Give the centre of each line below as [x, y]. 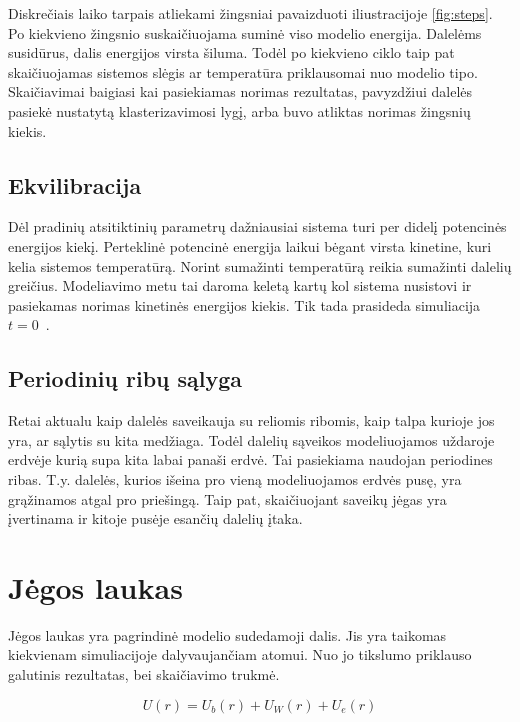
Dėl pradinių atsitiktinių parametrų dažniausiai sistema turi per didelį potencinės [257, 226]
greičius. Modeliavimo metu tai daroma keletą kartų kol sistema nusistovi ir [240, 285]
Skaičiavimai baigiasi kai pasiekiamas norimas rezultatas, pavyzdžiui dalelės [240, 91]
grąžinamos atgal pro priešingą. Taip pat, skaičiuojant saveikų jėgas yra [227, 498]
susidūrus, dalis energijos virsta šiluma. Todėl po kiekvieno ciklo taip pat [231, 52]
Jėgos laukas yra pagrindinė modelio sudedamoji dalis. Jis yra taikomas [227, 634]
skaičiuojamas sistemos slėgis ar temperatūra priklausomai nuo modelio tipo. [243, 71]
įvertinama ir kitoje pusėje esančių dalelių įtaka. [155, 518]
